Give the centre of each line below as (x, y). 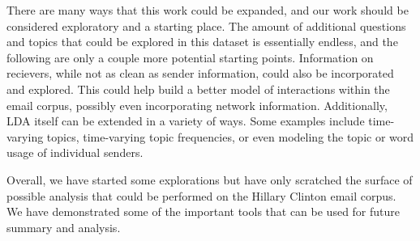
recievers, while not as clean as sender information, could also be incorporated (200, 73)
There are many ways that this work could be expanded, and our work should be (208, 10)
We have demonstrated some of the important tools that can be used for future (204, 211)
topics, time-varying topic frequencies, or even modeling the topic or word (230, 136)
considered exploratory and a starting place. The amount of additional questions (206, 25)
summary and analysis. (64, 227)
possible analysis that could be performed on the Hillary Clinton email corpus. (201, 195)
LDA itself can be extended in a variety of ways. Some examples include (186, 121)
